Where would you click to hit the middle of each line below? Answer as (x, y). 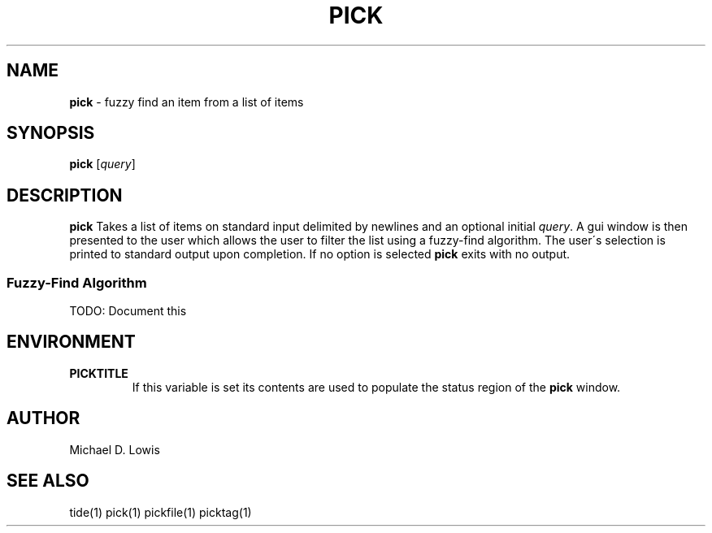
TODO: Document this (128, 311)
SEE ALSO (48, 481)
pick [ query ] (102, 164)
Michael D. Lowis (115, 449)
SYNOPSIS (51, 133)
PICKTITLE (99, 373)
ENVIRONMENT (71, 342)
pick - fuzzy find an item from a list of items (187, 102)
